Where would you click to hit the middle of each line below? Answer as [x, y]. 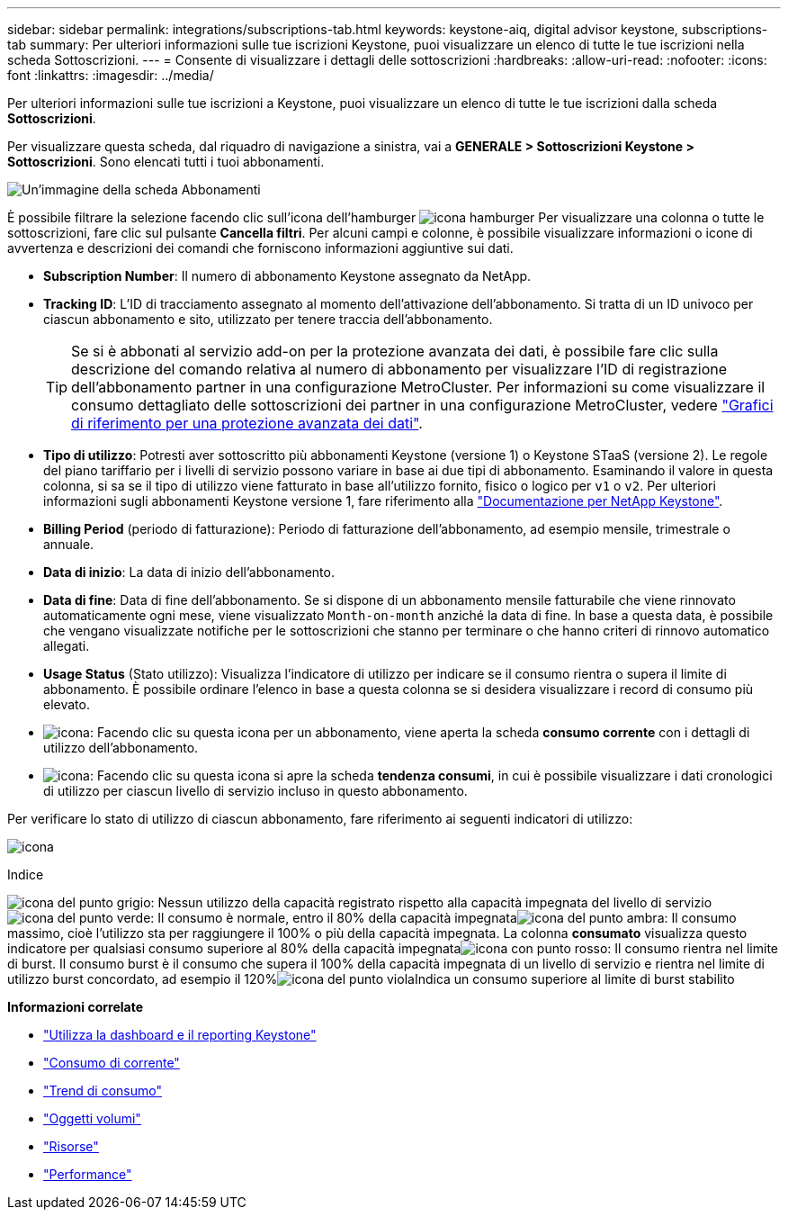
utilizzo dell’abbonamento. [121, 748]
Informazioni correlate [76, 1007]
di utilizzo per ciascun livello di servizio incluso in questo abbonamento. [255, 791]
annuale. [69, 544]
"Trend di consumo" [103, 1091]
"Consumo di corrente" [112, 1063]
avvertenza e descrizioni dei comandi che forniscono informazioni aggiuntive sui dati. [260, 248]
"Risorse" [71, 1146]
